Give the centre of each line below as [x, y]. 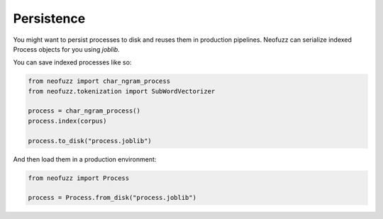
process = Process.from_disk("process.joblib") [112, 198]
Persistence [49, 18]
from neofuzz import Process [79, 178]
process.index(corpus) [67, 121]
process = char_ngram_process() [84, 111]
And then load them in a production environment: [85, 159]
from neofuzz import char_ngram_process [99, 81]
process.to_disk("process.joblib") [90, 141]
